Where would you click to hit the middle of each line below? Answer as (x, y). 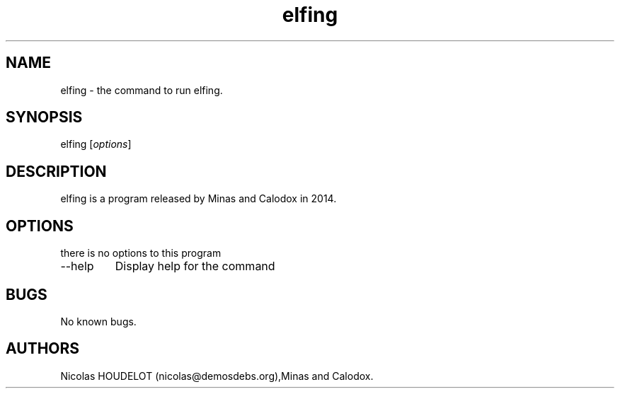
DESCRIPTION (56, 171)
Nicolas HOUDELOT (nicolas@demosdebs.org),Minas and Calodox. (217, 376)
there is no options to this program (141, 253)
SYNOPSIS (44, 117)
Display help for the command (195, 266)
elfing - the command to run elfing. (142, 90)
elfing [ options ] (96, 144)
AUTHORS (43, 349)
